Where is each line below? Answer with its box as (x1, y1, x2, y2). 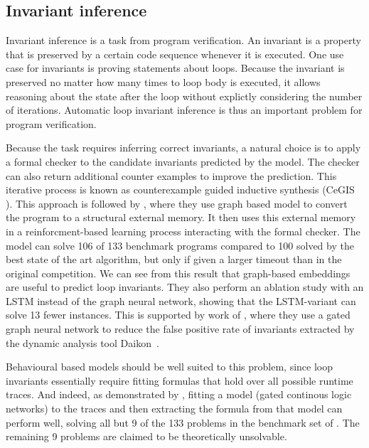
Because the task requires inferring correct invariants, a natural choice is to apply (6, 140, 361, 155)
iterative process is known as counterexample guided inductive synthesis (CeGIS (6, 182, 355, 197)
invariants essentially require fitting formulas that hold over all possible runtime (6, 373, 353, 388)
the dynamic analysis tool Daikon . (6, 335, 159, 350)
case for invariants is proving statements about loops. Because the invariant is (6, 60, 345, 75)
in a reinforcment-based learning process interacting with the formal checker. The (6, 223, 360, 238)
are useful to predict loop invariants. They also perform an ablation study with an (6, 279, 364, 294)
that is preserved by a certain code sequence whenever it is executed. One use (6, 46, 344, 61)
